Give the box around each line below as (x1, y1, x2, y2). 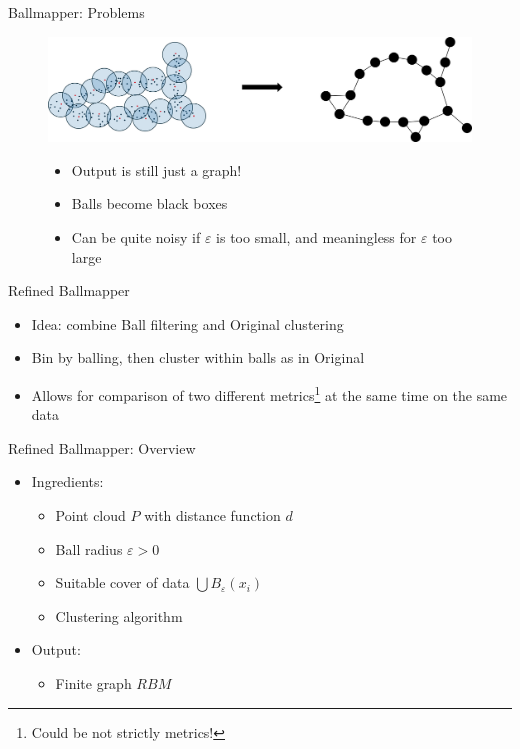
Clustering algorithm (55, 605, 183, 626)
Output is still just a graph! (71, 159, 242, 180)
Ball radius (55, 538, 123, 559)
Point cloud (55, 504, 126, 525)
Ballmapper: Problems (8, 2, 145, 22)
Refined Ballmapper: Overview (8, 437, 196, 458)
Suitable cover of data (55, 572, 190, 593)
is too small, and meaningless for (216, 226, 417, 247)
